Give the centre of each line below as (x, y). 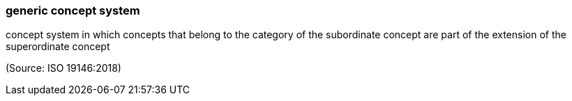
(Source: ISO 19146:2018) (63, 68)
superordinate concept (58, 47)
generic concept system (73, 10)
